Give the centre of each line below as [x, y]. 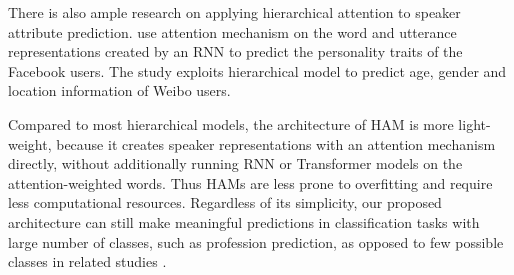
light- [474, 123]
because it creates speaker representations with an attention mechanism [276, 143]
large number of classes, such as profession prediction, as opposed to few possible [256, 241]
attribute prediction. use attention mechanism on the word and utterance [232, 31]
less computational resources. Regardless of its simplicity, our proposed [225, 202]
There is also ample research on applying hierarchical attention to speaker [234, 12]
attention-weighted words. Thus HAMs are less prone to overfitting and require [250, 182]
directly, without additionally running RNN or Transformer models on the [235, 163]
